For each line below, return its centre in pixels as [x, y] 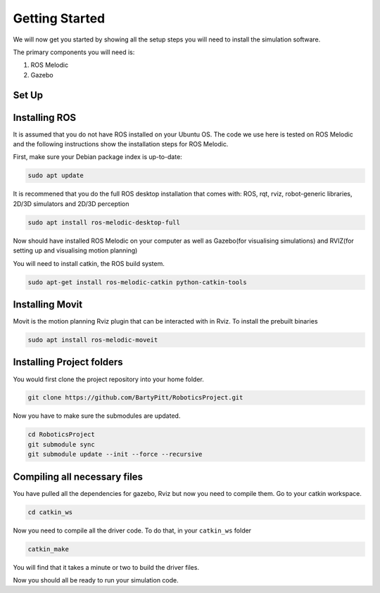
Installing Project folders [68, 362]
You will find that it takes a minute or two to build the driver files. [106, 567]
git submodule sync [61, 444]
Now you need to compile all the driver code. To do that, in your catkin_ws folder [132, 530]
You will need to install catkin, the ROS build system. [89, 263]
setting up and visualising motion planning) [75, 250]
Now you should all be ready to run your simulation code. [96, 580]
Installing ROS [45, 117]
